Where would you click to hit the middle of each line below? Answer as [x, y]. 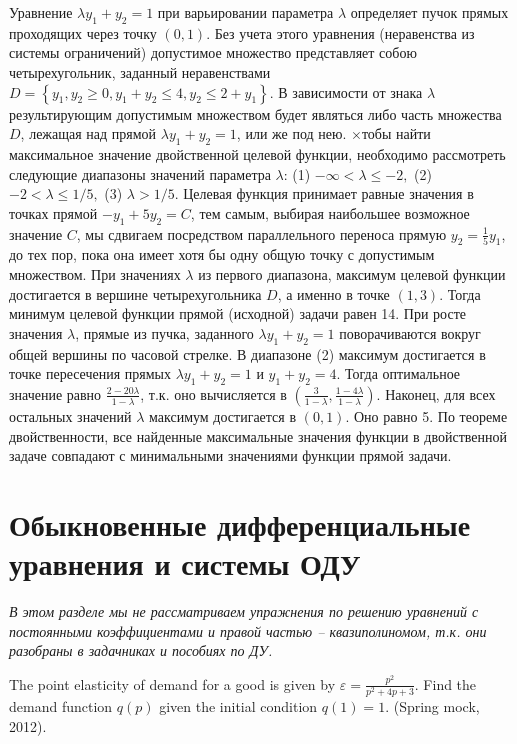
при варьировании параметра [245, 12]
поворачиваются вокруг [410, 332]
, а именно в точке [333, 293]
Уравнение [41, 12]
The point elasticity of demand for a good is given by [172, 683]
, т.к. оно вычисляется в [213, 393]
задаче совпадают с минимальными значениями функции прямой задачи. [230, 455]
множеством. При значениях [95, 273]
